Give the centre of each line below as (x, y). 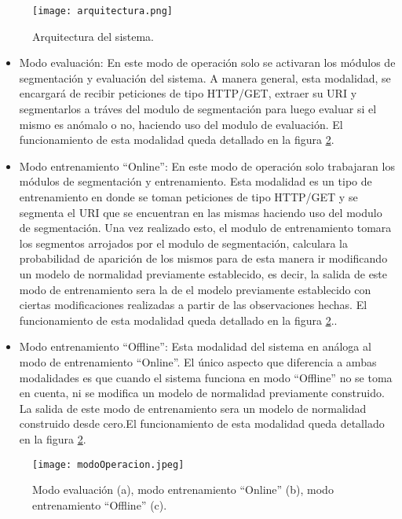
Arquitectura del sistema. (93, 36)
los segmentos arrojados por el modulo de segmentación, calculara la (183, 243)
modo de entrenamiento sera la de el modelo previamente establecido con (195, 289)
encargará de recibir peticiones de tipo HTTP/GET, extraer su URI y (188, 93)
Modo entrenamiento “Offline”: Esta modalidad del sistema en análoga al (195, 346)
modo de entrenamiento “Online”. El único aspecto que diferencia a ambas (198, 361)
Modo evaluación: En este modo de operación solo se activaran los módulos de (207, 63)
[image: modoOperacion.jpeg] (108, 464)
